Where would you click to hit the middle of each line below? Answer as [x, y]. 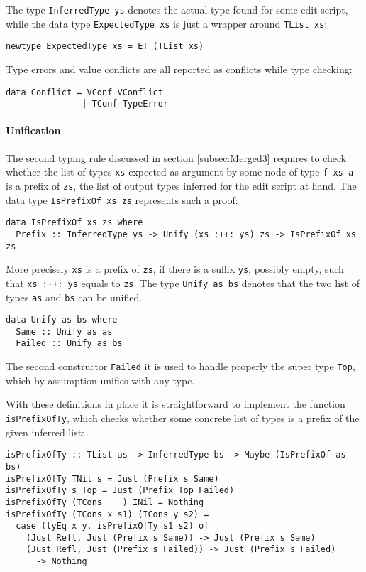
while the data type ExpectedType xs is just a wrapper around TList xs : [167, 23]
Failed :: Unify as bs [69, 344]
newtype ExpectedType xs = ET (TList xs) [105, 47]
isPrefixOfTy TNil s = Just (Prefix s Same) [112, 479]
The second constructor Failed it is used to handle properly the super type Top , [181, 366]
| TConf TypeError [125, 104]
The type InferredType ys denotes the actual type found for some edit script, [177, 9]
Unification [33, 130]
